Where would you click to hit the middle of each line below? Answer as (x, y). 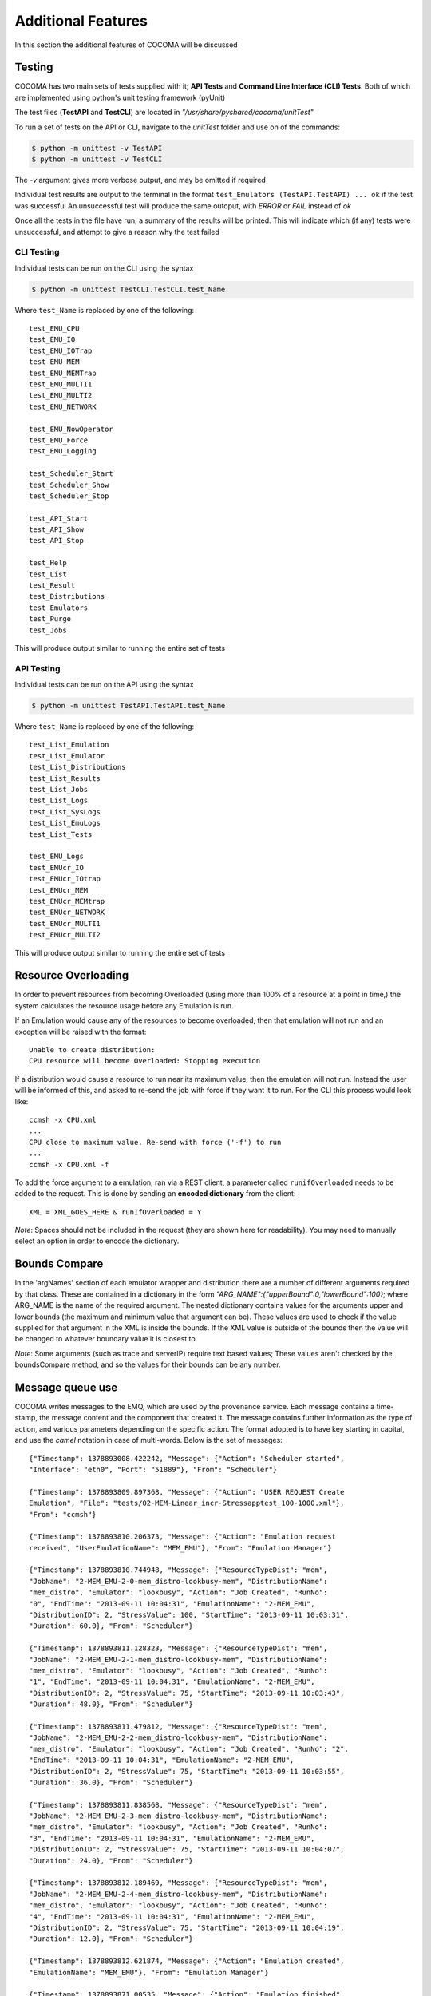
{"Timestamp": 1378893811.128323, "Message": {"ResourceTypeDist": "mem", (178, 1648)
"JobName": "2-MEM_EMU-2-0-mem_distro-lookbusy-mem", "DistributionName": (178, 1581)
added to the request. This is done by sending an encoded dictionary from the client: (155, 1194)
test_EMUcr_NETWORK (67, 913)
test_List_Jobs (59, 790)
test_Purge (50, 619)
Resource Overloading (72, 975)
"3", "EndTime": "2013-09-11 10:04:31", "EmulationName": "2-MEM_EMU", (172, 1838)
